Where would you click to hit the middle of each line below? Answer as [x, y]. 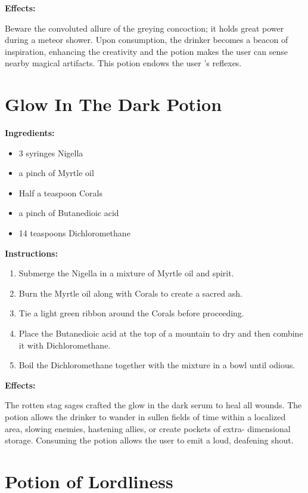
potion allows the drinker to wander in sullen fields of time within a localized [145, 417]
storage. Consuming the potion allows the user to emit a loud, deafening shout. [149, 440]
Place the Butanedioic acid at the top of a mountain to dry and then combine [161, 333]
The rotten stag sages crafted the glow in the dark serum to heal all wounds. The [153, 405]
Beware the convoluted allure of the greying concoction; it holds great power [144, 28]
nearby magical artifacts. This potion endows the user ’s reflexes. [123, 63]
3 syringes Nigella [51, 152]
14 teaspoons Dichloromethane [74, 233]
